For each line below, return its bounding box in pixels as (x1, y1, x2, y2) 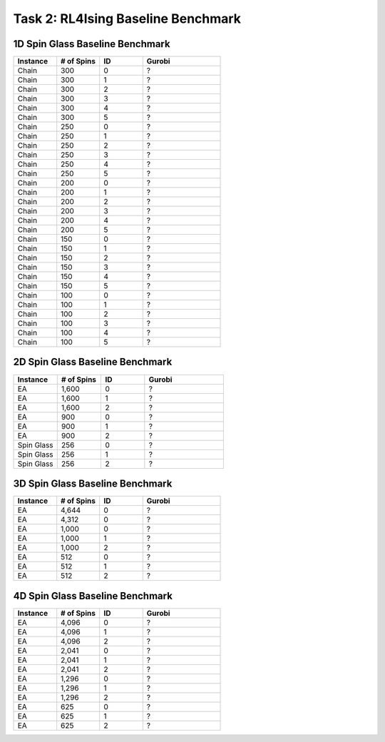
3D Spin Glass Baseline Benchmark (13, 478, 173, 489)
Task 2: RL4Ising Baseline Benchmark (13, 11, 242, 26)
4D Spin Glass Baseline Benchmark (13, 589, 173, 602)
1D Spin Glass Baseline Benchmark (13, 38, 170, 50)
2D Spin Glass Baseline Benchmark (13, 356, 173, 368)
